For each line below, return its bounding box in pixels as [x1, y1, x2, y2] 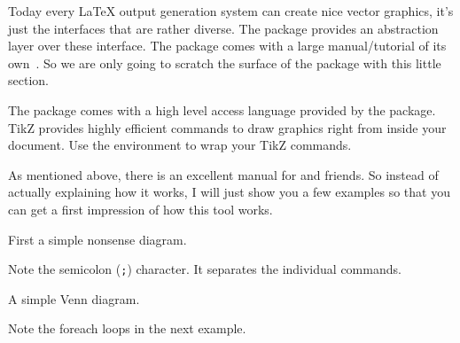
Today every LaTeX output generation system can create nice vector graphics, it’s [8, 2, 454, 19]
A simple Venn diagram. [8, 289, 140, 308]
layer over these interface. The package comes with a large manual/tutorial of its [8, 36, 447, 55]
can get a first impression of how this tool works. [8, 199, 273, 218]
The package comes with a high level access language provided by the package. [8, 100, 436, 119]
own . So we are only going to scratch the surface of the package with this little [8, 53, 441, 72]
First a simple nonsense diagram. [8, 230, 187, 248]
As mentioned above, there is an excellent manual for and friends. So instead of [8, 165, 439, 183]
